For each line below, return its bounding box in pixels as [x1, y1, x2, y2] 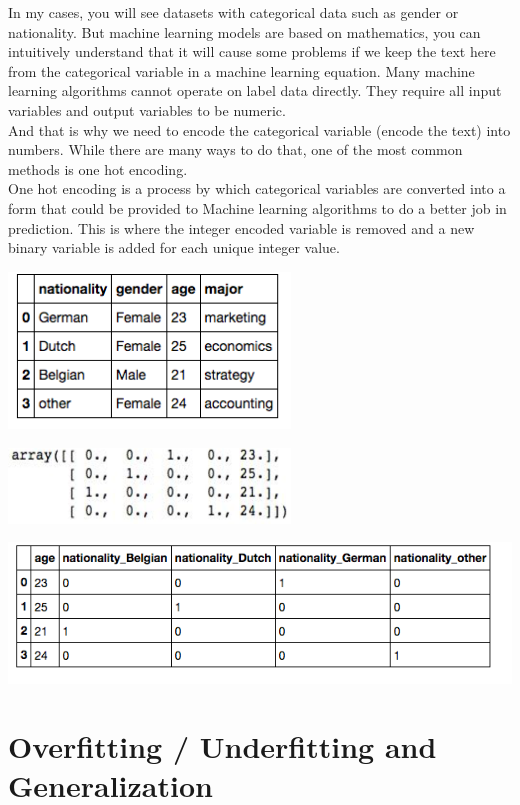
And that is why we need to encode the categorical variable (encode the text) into [8, 119, 511, 140]
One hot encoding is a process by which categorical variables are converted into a [8, 178, 506, 199]
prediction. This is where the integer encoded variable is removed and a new [8, 217, 475, 238]
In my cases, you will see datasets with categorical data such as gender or [8, 2, 459, 22]
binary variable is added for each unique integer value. [8, 237, 340, 258]
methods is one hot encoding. [8, 158, 188, 179]
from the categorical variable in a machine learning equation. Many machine [8, 60, 475, 81]
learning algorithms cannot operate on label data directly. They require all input [8, 80, 502, 101]
